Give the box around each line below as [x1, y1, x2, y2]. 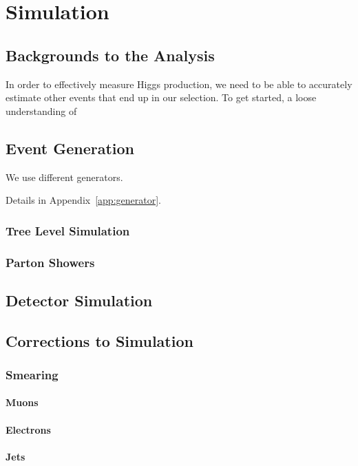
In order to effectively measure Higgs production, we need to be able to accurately [6, 76, 352, 91]
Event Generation [6, 137, 135, 158]
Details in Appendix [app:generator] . [6, 193, 161, 207]
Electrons [6, 422, 51, 436]
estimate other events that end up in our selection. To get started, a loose [6, 90, 317, 105]
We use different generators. [6, 169, 123, 184]
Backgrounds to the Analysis [6, 44, 215, 65]
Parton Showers [6, 253, 95, 271]
